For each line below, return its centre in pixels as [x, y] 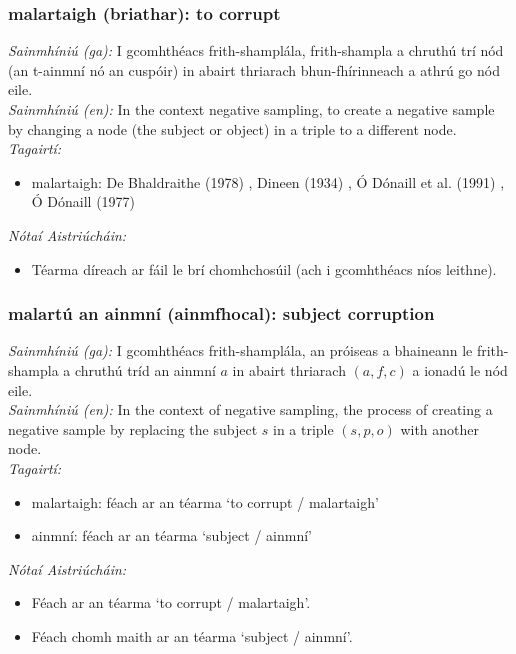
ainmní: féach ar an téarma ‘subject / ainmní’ [171, 535]
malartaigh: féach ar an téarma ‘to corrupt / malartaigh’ [205, 501]
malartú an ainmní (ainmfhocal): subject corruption [221, 313]
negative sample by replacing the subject [133, 428]
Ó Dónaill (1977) [83, 201]
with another [440, 428]
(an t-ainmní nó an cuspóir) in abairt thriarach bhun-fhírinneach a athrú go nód [254, 69]
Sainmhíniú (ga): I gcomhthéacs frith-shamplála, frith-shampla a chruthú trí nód [256, 50]
